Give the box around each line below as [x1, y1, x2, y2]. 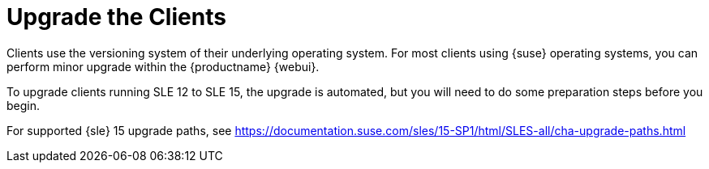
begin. [6, 98, 41, 112]
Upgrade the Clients [6, 3, 226, 31]
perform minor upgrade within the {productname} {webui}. [6, 59, 320, 74]
